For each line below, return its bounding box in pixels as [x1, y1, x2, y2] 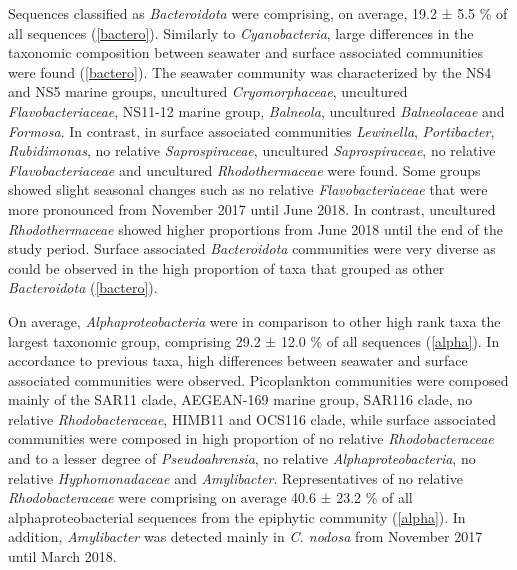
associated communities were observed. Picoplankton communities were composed [8, 369, 509, 390]
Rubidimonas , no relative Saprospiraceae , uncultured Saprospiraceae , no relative [8, 140, 496, 161]
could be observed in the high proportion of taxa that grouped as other [8, 257, 445, 278]
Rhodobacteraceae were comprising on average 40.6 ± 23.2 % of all [8, 487, 413, 508]
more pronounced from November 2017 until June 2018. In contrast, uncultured [8, 198, 496, 219]
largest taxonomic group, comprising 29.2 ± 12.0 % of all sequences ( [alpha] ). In [8, 330, 500, 351]
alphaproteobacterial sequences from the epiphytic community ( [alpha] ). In [8, 506, 466, 527]
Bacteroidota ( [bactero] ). [8, 277, 158, 298]
